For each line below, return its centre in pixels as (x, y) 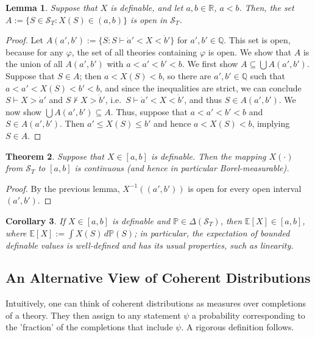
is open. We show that (250, 51)
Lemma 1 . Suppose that (51, 7)
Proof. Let (24, 40)
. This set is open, (257, 40)
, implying (271, 123)
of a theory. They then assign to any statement (93, 315)
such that (267, 75)
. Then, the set (267, 7)
